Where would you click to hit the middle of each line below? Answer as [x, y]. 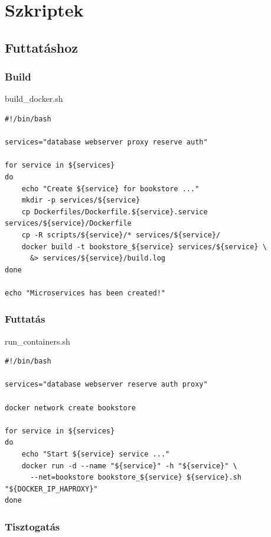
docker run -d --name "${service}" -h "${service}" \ [129, 466]
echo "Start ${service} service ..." [96, 454]
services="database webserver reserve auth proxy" [106, 385]
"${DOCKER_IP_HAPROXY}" [51, 489]
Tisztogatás [32, 526]
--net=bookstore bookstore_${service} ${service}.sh [135, 477]
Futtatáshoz [42, 47]
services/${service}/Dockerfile [68, 224]
